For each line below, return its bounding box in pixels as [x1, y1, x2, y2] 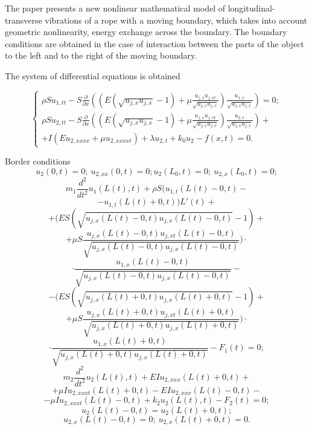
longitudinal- [228, 2, 275, 14]
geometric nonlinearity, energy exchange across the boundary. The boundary [5, 25, 287, 38]
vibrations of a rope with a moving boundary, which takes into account [45, 13, 308, 26]
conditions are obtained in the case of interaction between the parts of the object [5, 37, 304, 50]
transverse [5, 13, 42, 26]
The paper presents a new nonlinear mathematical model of [5, 2, 226, 14]
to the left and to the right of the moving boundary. [5, 49, 197, 62]
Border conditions [5, 155, 71, 168]
